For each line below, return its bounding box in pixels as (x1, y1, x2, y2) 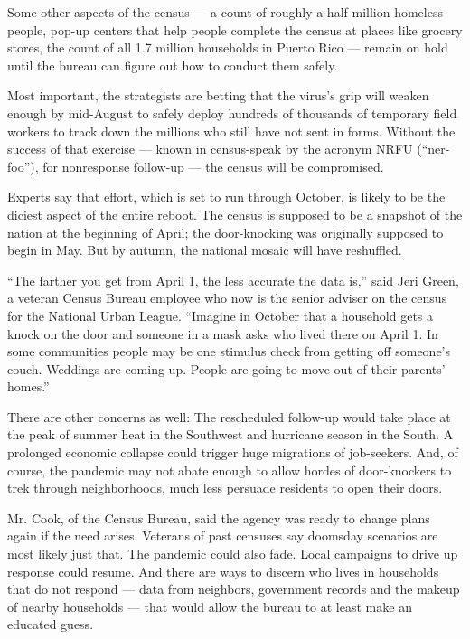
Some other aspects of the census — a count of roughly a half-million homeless (7, 3, 443, 21)
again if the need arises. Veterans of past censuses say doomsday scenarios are (7, 526, 438, 545)
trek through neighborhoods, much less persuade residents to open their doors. (7, 478, 443, 497)
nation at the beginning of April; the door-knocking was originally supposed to (7, 222, 444, 241)
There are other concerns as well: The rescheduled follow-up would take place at (7, 407, 451, 426)
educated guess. (7, 615, 94, 634)
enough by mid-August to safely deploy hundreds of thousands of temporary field (7, 103, 457, 122)
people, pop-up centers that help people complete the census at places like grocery (7, 20, 463, 39)
